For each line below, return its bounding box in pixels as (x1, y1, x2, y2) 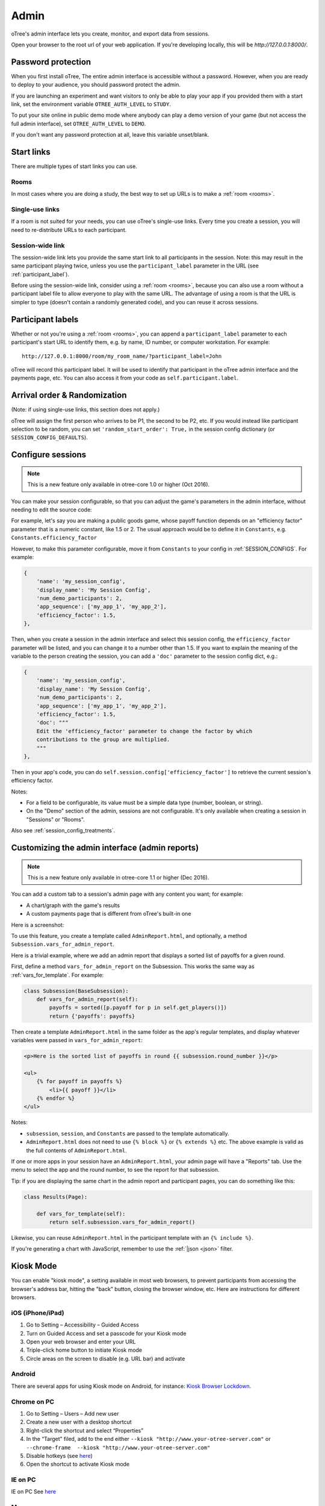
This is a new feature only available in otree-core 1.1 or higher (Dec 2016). (27, 874, 209, 881)
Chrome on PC (11, 1398, 54, 1406)
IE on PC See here (11, 1488, 57, 1495)
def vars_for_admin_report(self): (36, 996, 138, 1002)
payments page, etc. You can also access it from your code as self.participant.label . (11, 374, 239, 382)
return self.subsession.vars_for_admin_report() (49, 1219, 196, 1225)
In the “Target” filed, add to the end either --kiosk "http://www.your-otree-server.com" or (26, 1436, 271, 1443)
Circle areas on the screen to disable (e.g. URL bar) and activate (26, 1355, 185, 1362)
